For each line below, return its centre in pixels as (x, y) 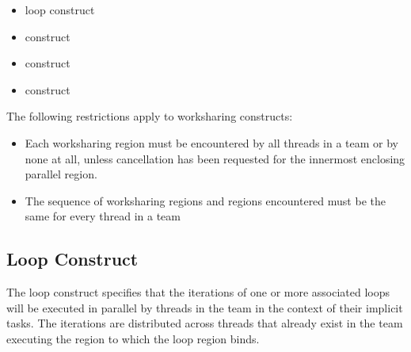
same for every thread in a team (103, 216)
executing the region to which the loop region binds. (133, 338)
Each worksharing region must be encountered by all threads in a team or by (212, 142)
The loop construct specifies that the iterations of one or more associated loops (198, 292)
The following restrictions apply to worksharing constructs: (150, 116)
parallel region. (61, 174)
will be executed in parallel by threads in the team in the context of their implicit (205, 307)
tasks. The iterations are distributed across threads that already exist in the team (205, 323)
